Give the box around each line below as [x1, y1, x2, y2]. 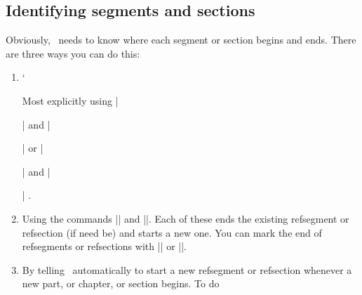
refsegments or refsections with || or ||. [22, 239, 187, 254]
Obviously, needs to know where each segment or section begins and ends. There [6, 32, 356, 47]
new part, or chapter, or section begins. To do [22, 276, 220, 291]
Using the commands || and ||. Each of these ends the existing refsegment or [22, 211, 349, 225]
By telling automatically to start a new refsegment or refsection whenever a [22, 262, 352, 277]
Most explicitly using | [22, 93, 119, 107]
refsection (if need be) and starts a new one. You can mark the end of [22, 225, 322, 240]
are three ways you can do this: [6, 46, 140, 60]
